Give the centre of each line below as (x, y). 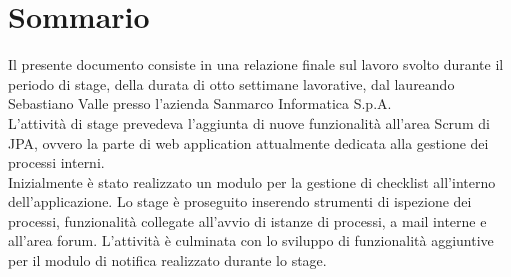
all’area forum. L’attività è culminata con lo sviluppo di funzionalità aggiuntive (251, 240)
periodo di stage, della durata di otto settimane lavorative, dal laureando (231, 83)
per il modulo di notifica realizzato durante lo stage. (167, 260)
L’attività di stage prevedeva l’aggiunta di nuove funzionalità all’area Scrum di (249, 122)
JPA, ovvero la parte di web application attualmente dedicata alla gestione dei (248, 142)
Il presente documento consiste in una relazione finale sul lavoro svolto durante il (256, 64)
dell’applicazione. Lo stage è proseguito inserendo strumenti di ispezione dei (240, 201)
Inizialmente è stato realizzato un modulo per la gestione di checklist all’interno (252, 181)
